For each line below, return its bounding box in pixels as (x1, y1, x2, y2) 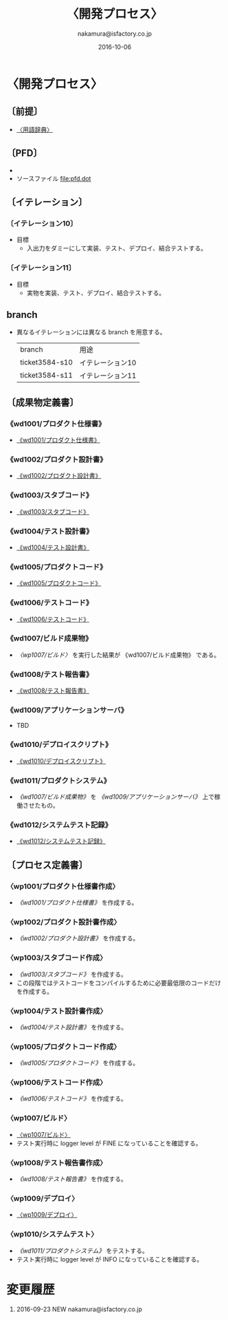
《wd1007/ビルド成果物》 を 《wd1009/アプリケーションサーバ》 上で (16, 792, 214, 801)
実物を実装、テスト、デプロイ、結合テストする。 (26, 288, 166, 296)
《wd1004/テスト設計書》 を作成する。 (16, 1023, 128, 1031)
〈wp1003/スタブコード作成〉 (6, 953, 107, 963)
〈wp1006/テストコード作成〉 (6, 1078, 107, 1088)
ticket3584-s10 (19, 358, 73, 367)
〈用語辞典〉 (16, 125, 53, 133)
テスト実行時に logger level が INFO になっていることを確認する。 (16, 1255, 203, 1263)
